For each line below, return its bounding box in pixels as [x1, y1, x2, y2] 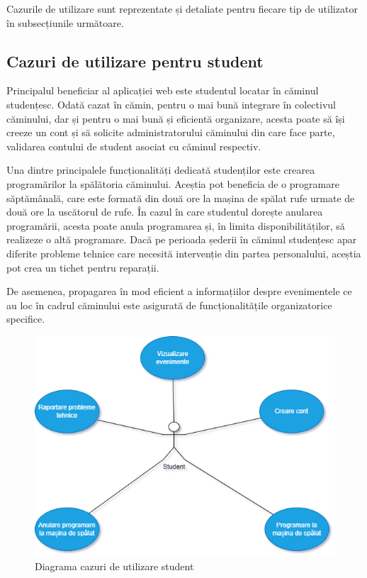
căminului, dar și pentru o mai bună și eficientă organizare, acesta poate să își [6, 111, 345, 126]
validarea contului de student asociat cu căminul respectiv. [6, 138, 261, 153]
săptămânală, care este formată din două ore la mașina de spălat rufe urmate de [6, 190, 355, 205]
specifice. [6, 311, 45, 326]
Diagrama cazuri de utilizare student [35, 559, 194, 574]
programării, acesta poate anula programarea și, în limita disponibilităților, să [6, 218, 345, 233]
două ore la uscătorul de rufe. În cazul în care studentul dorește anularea [6, 204, 323, 219]
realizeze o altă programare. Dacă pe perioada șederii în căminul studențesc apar [6, 232, 357, 247]
